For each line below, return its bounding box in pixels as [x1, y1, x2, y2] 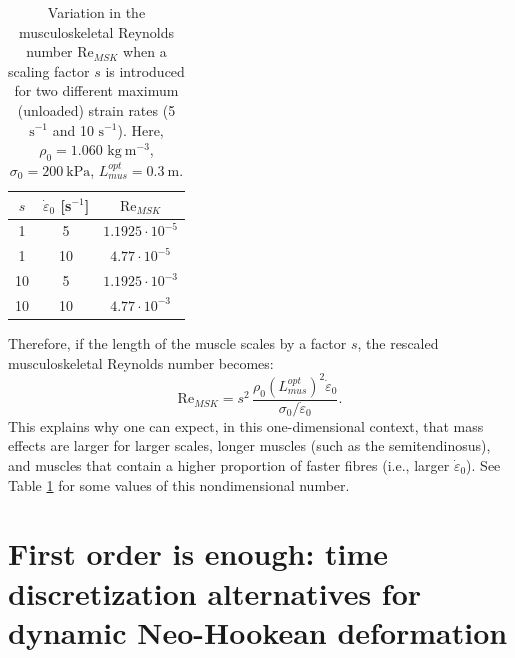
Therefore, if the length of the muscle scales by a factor [8, 333, 347, 354]
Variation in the [47, 2, 146, 22]
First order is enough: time [8, 533, 389, 574]
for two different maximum [14, 80, 179, 101]
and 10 [52, 119, 94, 140]
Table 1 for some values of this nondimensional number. [8, 474, 350, 495]
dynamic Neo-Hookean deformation [8, 611, 508, 652]
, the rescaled [357, 333, 439, 354]
